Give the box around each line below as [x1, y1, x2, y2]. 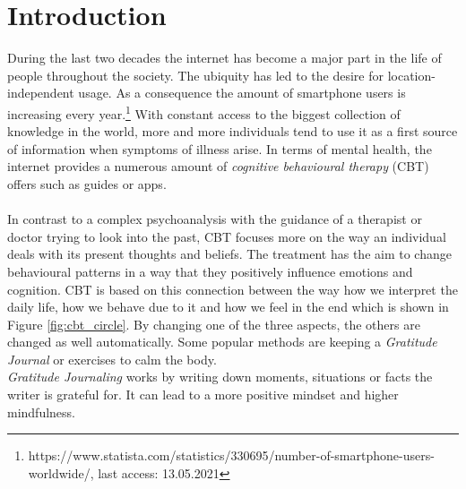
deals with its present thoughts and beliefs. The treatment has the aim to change [7, 244, 452, 263]
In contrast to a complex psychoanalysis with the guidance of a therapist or [7, 210, 422, 228]
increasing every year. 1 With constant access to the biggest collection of [7, 101, 401, 123]
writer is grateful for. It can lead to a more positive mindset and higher [7, 385, 399, 404]
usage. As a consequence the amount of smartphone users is [78, 83, 406, 102]
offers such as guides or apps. [7, 174, 167, 193]
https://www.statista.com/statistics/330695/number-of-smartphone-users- [28, 446, 435, 465]
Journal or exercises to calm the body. [7, 349, 217, 368]
